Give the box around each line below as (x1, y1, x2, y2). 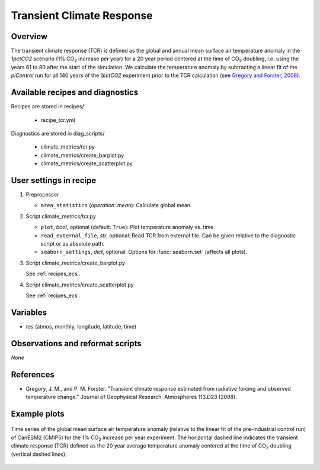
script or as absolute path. (40, 240, 105, 247)
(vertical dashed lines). (11, 450, 68, 458)
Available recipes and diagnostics (11, 88, 139, 98)
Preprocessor (25, 191, 59, 198)
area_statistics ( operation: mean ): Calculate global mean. (40, 202, 192, 209)
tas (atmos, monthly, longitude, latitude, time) (25, 323, 137, 330)
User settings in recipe (11, 175, 97, 185)
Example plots (11, 408, 65, 419)
